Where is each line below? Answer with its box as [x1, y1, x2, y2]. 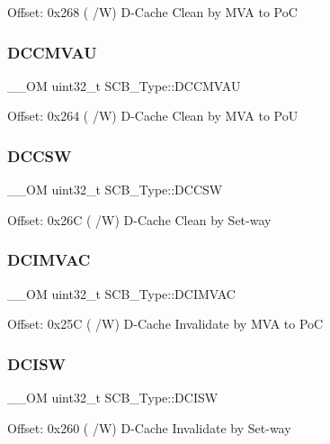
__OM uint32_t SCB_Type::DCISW [7, 388, 219, 407]
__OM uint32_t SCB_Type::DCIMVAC [7, 284, 236, 303]
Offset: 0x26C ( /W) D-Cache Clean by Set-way [7, 210, 272, 229]
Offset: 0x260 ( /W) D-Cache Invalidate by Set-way [7, 418, 291, 437]
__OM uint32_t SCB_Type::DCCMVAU [7, 76, 241, 95]
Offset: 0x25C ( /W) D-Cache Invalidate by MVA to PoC [7, 314, 324, 333]
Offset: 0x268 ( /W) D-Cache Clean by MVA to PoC [7, 3, 298, 21]
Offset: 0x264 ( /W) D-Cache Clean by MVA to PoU [7, 106, 299, 125]
